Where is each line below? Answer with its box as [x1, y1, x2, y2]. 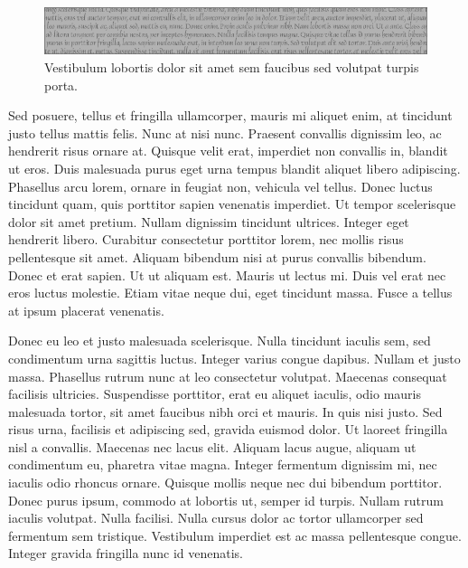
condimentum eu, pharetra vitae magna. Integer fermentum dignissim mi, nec [8, 455, 437, 474]
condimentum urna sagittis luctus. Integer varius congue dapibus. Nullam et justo [8, 348, 461, 367]
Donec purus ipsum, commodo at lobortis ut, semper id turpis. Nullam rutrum [8, 490, 444, 509]
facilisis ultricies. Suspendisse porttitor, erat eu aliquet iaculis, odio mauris [8, 384, 422, 403]
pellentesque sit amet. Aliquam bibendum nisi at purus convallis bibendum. [8, 247, 426, 266]
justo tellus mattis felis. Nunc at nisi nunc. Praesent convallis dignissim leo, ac [8, 123, 442, 142]
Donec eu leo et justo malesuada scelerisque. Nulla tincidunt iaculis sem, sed [8, 331, 431, 350]
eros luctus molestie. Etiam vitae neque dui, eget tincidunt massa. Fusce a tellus [8, 283, 453, 302]
